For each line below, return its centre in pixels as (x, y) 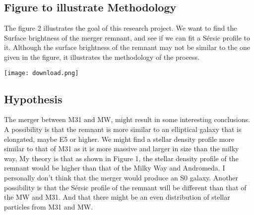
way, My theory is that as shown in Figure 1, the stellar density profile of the (121, 158)
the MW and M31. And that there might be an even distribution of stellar (117, 197)
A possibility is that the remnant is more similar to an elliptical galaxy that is (123, 129)
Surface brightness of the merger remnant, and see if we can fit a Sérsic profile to (127, 37)
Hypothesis (33, 99)
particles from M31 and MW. (49, 206)
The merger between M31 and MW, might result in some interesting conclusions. (127, 119)
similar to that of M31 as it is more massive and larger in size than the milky (122, 149)
